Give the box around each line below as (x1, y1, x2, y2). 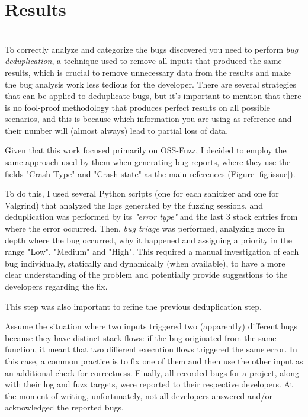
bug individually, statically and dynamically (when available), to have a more (5, 256, 285, 269)
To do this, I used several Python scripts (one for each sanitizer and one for (5, 187, 279, 200)
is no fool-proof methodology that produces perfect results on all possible (5, 101, 270, 113)
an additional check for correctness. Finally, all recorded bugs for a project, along (5, 366, 299, 378)
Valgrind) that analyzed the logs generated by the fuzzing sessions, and (5, 198, 264, 211)
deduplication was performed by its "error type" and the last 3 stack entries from (5, 210, 298, 223)
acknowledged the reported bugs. (5, 401, 124, 413)
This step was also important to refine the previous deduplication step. (5, 300, 262, 312)
